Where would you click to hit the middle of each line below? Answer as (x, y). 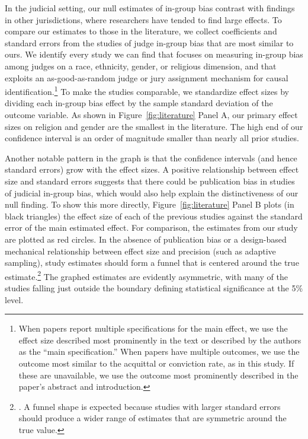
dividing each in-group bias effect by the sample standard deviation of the (139, 103)
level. (14, 299)
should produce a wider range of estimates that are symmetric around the (153, 418)
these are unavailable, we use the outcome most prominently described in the (158, 375)
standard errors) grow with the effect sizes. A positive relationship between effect (152, 169)
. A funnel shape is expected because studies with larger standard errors (150, 406)
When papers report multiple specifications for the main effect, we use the (153, 328)
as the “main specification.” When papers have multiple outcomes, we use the (159, 351)
